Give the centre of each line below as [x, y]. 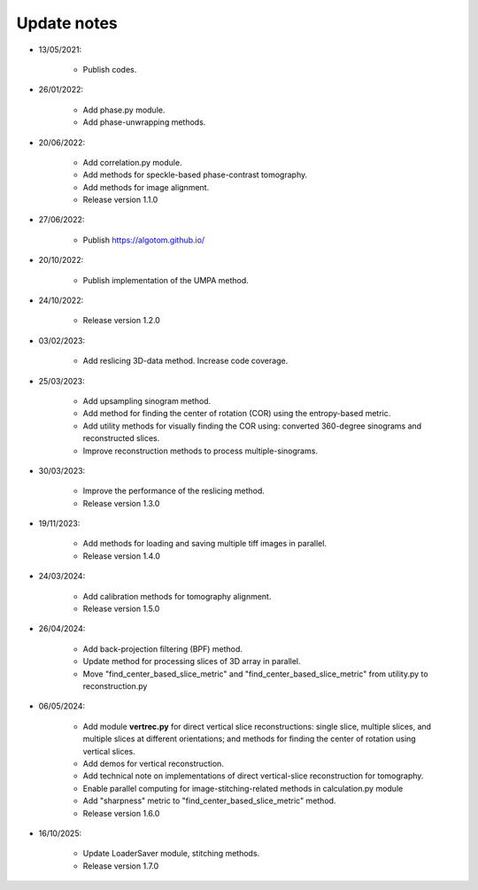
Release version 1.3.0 [121, 503]
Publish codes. [110, 69]
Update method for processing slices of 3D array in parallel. [192, 662]
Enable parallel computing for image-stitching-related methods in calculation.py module [243, 788]
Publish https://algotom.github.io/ [144, 240]
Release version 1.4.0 [122, 556]
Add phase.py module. [124, 110]
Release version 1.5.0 [121, 609]
